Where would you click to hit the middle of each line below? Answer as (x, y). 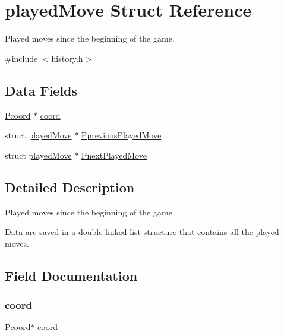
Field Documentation (71, 275)
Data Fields (41, 90)
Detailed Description (70, 187)
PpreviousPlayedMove (121, 135)
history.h (67, 58)
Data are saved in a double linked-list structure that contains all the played (142, 232)
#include (21, 58)
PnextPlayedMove (114, 155)
